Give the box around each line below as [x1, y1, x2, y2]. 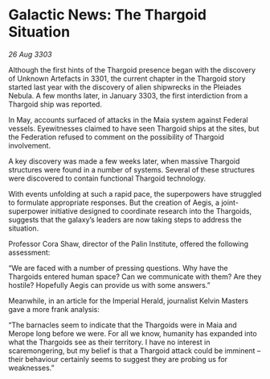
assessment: [8, 248, 51, 257]
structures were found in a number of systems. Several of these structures [8, 165, 256, 174]
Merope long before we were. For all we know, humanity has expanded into [8, 328, 257, 338]
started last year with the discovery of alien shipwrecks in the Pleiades [8, 82, 242, 92]
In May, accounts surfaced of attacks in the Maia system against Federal [8, 115, 248, 124]
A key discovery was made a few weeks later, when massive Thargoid [8, 156, 240, 166]
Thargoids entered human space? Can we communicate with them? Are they [8, 272, 262, 281]
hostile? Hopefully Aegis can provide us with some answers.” [8, 280, 211, 289]
